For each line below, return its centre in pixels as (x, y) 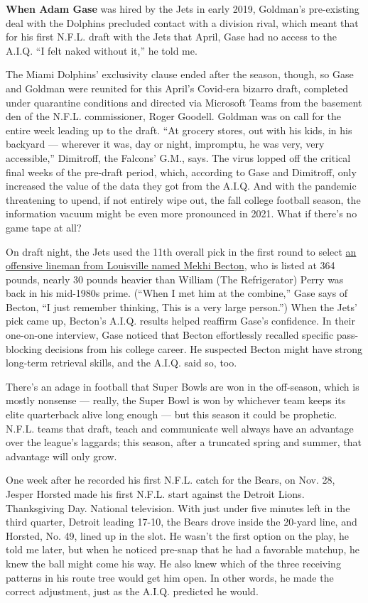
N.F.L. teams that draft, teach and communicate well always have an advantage (180, 428)
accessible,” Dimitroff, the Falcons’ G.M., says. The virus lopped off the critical (178, 157)
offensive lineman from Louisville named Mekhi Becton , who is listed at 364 (171, 265)
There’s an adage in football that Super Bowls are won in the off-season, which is (183, 386)
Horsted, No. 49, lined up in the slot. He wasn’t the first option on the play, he (178, 535)
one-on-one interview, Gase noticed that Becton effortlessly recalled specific (170, 335)
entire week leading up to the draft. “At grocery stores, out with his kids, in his (179, 130)
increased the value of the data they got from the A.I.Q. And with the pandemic (181, 186)
